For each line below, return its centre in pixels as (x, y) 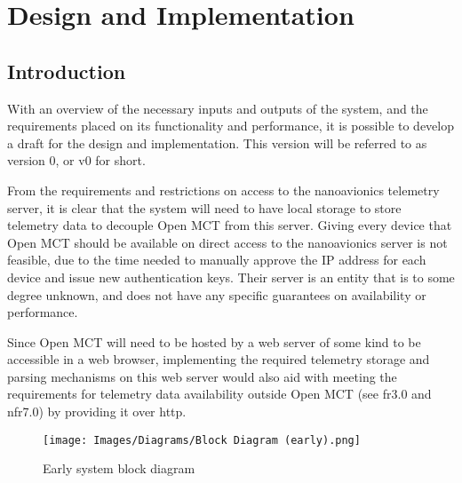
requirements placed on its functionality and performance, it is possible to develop (231, 126)
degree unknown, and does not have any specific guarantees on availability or (217, 294)
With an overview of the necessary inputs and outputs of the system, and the (218, 108)
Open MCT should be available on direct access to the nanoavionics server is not (227, 242)
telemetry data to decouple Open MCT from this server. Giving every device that (230, 225)
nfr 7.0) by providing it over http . (97, 412)
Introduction (67, 71)
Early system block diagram (119, 468)
